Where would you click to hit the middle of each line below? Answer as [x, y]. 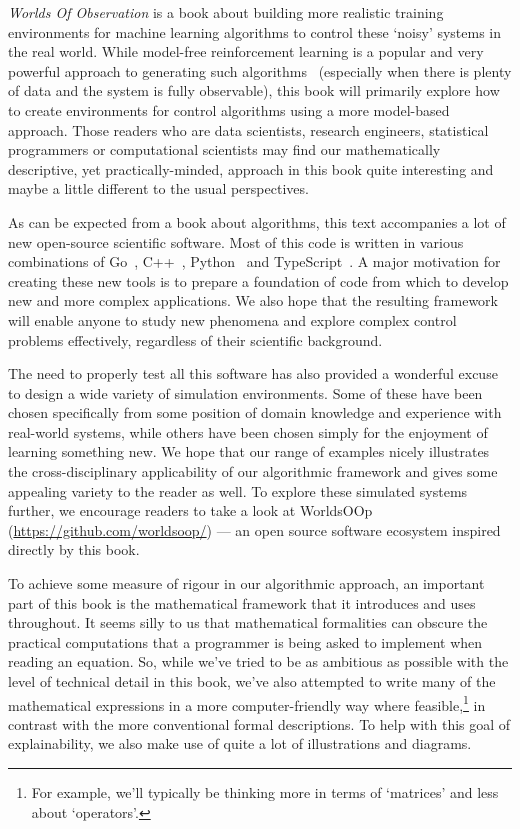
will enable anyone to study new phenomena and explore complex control [232, 319]
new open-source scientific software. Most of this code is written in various [236, 241]
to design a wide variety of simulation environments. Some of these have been [245, 392]
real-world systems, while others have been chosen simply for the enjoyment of [248, 431]
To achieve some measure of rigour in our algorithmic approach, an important [246, 583]
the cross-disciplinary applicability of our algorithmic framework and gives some [253, 471]
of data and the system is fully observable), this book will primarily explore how [254, 90]
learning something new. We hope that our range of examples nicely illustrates [249, 451]
